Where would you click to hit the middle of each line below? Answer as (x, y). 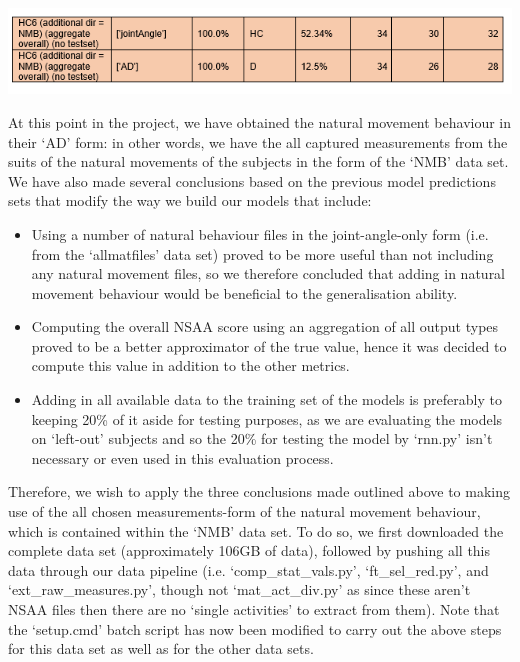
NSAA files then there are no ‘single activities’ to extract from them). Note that (254, 609)
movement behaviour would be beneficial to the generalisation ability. (244, 292)
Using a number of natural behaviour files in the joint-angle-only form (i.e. (260, 233)
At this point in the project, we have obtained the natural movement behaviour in (260, 121)
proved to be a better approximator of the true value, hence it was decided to (269, 345)
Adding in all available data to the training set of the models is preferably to (266, 399)
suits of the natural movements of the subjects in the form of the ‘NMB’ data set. (258, 161)
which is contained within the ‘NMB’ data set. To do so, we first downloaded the (256, 530)
